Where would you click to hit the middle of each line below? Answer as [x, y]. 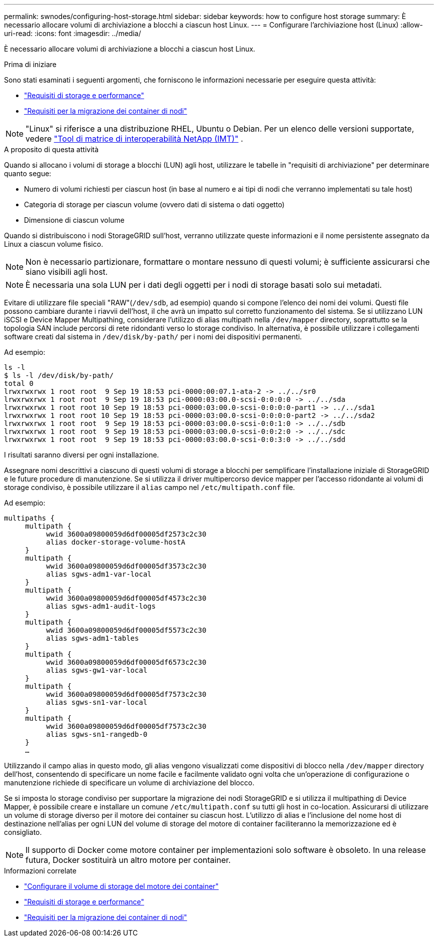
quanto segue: [28, 173]
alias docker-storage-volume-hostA [116, 542]
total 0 [19, 383]
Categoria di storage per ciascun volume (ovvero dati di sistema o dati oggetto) [154, 204]
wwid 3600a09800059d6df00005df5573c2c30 [126, 630]
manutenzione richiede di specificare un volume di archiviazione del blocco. [129, 783]
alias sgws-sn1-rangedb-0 [97, 734]
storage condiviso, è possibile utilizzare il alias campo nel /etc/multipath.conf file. [149, 487]
